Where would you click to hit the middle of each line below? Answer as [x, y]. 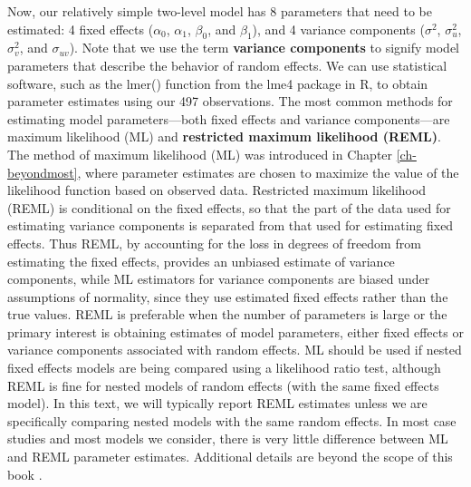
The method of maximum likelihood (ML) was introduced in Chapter [200, 154]
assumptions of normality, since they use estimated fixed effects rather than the [228, 296]
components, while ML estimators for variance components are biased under [219, 279]
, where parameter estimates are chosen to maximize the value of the [268, 172]
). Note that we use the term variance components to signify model [264, 48]
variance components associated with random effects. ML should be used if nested [235, 350]
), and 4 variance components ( [338, 29]
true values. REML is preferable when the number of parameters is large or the [227, 314]
